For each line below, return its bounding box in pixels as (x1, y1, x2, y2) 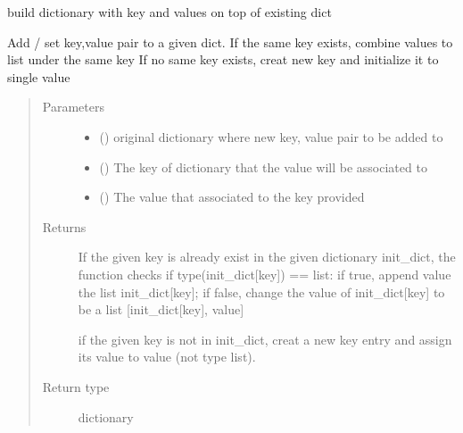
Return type (42, 377, 110, 396)
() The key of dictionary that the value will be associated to (99, 157, 427, 176)
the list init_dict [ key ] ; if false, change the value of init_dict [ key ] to (78, 282, 445, 301)
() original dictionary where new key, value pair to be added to (99, 127, 443, 146)
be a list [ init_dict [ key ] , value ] (78, 300, 244, 319)
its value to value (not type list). (78, 347, 256, 366)
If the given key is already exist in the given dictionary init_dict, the (78, 247, 456, 266)
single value (7, 67, 70, 86)
